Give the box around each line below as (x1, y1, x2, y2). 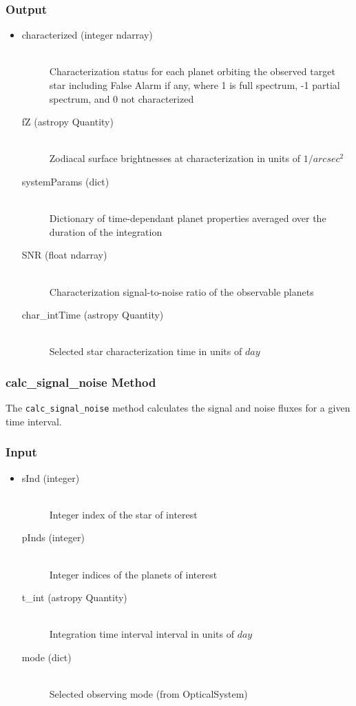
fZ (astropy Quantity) (21, 114, 114, 129)
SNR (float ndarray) (21, 248, 107, 262)
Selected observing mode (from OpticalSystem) (49, 687, 248, 701)
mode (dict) (21, 649, 72, 664)
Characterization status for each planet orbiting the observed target (49, 64, 335, 79)
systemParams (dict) (21, 174, 109, 188)
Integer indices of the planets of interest (49, 567, 218, 581)
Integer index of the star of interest (49, 507, 198, 521)
